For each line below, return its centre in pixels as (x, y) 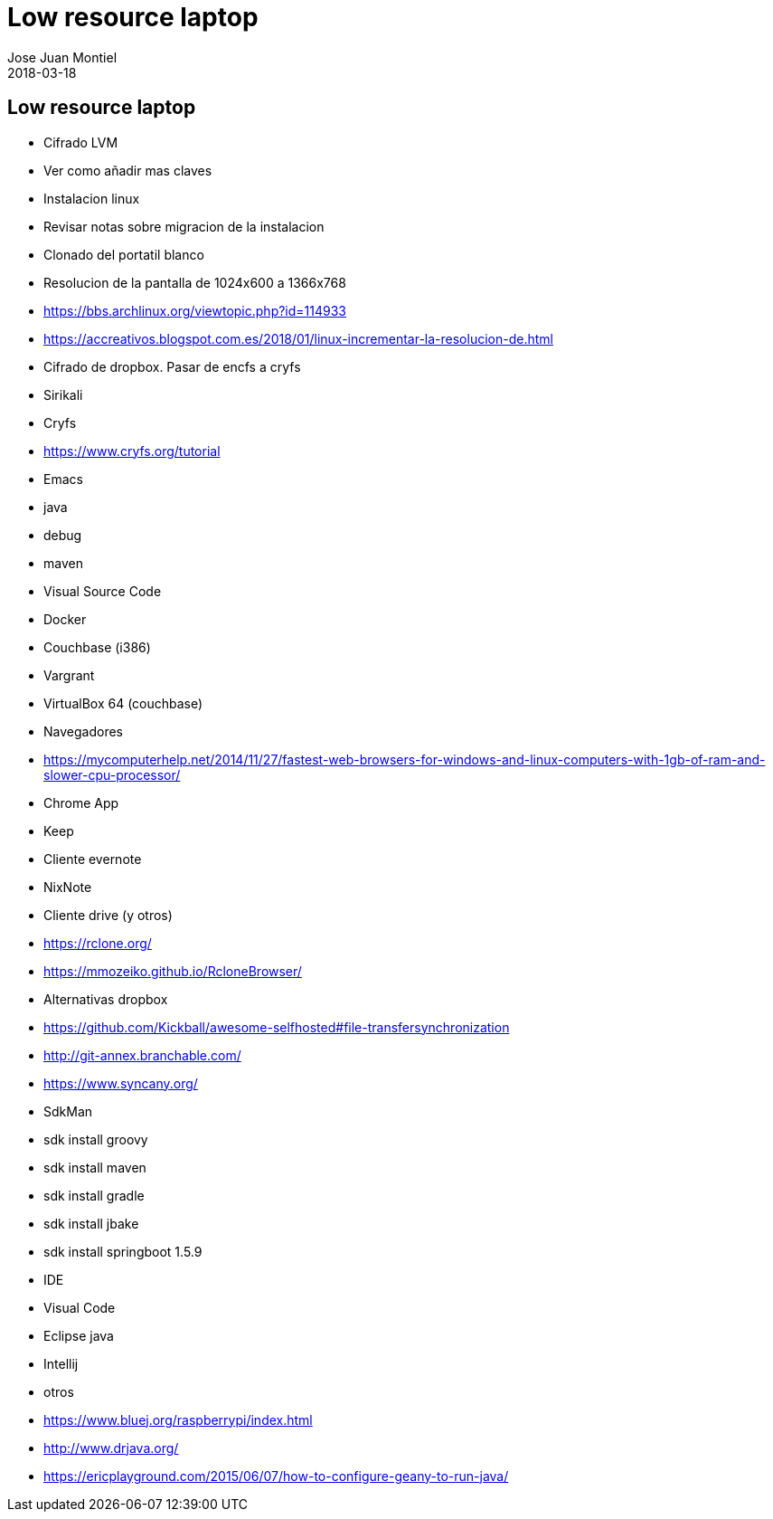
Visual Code (80, 1307)
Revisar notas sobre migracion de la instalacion (184, 226)
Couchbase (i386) (97, 647)
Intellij (61, 1363)
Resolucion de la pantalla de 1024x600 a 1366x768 (195, 282)
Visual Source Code (103, 591)
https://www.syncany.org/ (121, 1083)
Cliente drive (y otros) (108, 915)
